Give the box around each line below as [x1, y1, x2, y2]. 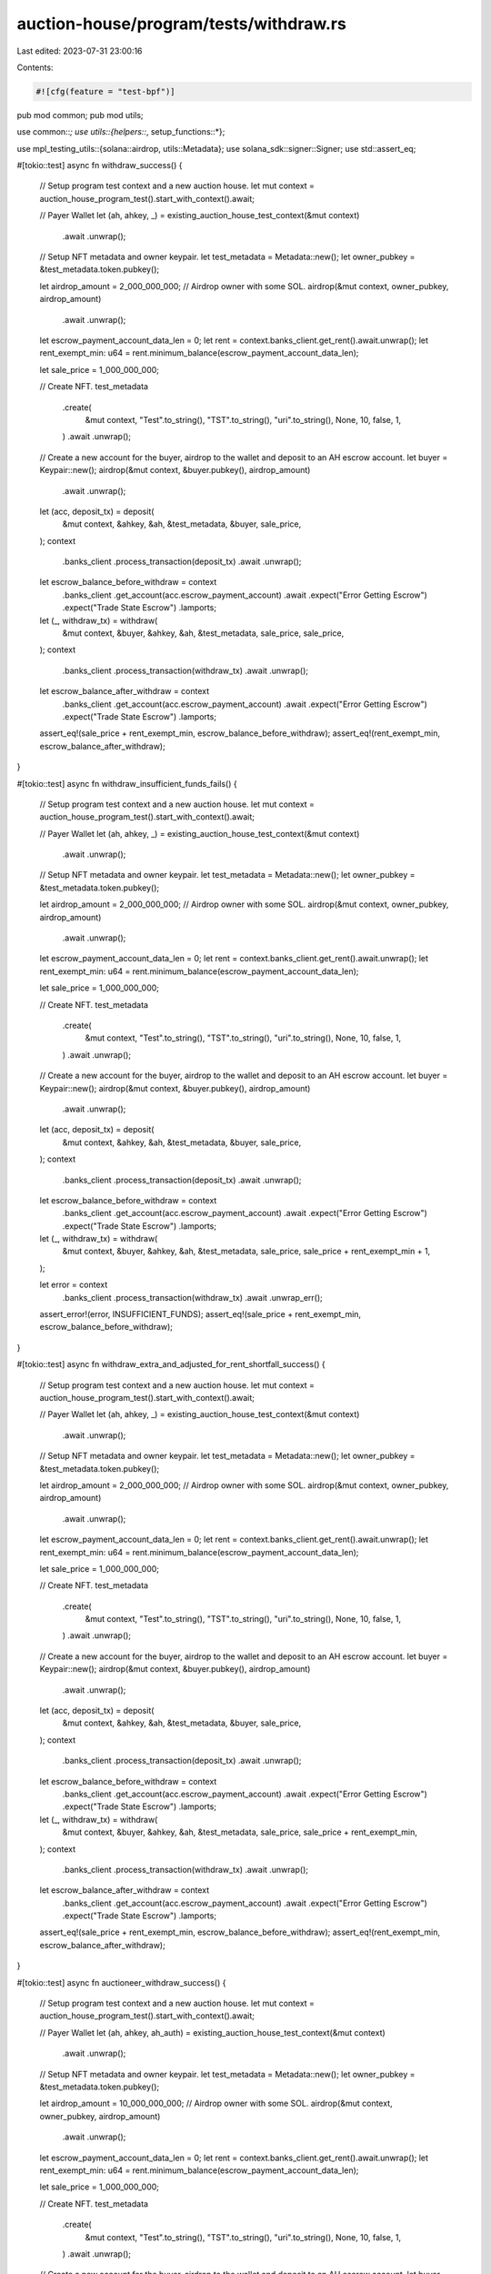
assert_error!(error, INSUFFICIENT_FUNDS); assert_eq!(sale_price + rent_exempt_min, [39, 1309, 362, 1320]
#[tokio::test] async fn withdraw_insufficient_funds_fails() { [16, 778, 237, 789]
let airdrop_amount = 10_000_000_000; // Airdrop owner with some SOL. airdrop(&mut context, [39, 2098, 393, 2109]
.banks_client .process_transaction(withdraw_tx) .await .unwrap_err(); [62, 1292, 323, 1303]
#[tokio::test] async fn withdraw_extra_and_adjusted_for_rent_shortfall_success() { [16, 1359, 326, 1370]
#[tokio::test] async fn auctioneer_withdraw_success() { [16, 1977, 226, 1987]
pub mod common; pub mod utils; [16, 109, 145, 120]
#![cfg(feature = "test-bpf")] [35, 86, 176, 96]
